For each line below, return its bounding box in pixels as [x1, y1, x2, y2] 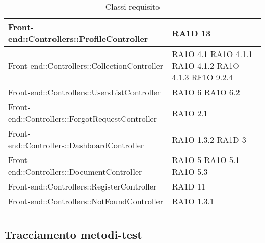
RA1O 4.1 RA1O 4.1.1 [172, 48, 253, 60]
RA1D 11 [172, 180, 205, 192]
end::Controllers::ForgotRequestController [8, 113, 157, 124]
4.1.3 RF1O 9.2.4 [172, 71, 233, 83]
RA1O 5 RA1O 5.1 [172, 154, 240, 166]
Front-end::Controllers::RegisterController [8, 180, 157, 192]
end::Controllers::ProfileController [8, 33, 148, 44]
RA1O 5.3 [172, 166, 208, 177]
